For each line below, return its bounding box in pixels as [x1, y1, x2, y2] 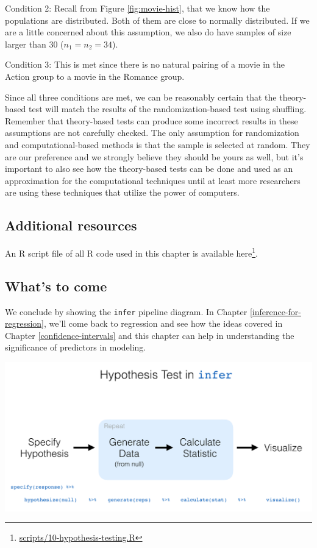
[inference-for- [249, 305, 302, 318]
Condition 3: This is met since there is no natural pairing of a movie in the [5, 58, 285, 71]
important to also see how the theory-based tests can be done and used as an [5, 162, 293, 175]
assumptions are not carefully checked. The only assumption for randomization [5, 126, 299, 139]
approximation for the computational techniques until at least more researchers [5, 174, 301, 187]
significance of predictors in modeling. [5, 341, 146, 354]
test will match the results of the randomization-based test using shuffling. [28, 102, 307, 115]
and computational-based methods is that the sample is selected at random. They [5, 138, 310, 151]
